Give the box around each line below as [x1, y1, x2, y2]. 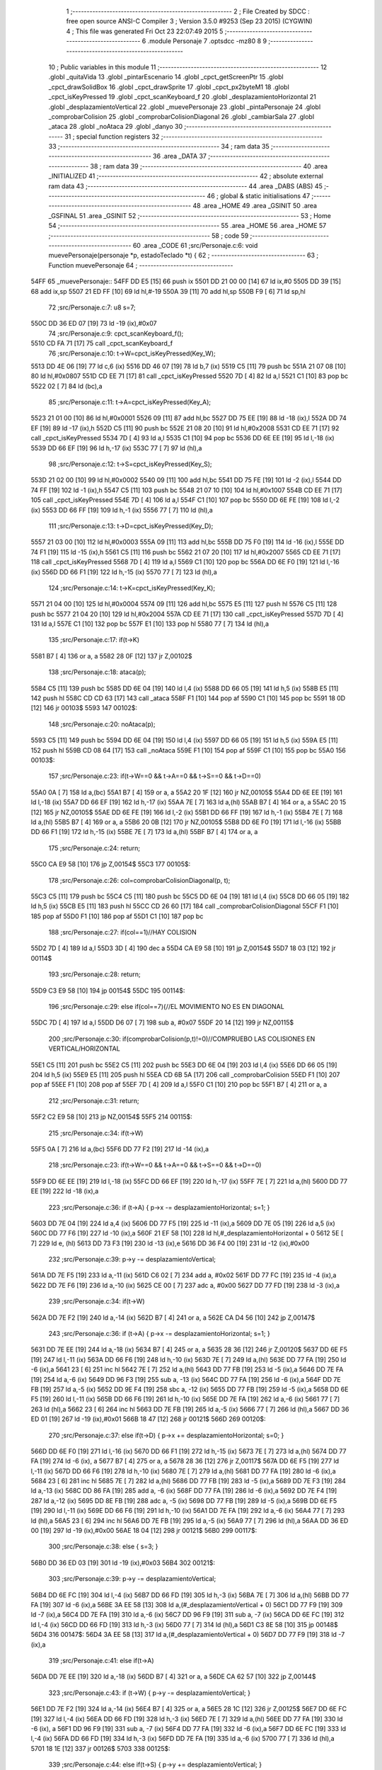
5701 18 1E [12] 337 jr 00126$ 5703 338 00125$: [30, 1744, 170, 1752]
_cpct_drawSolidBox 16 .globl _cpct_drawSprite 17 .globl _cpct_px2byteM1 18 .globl [48, 82, 289, 91]
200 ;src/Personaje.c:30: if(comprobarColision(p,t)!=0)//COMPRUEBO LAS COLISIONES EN [48, 1034, 316, 1043]
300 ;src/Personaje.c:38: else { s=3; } [48, 1542, 158, 1551]
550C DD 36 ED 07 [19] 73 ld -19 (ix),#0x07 [30, 319, 157, 328]
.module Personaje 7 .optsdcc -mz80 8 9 [147, 37, 267, 45]
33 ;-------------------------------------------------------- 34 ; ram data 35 [48, 142, 270, 151]
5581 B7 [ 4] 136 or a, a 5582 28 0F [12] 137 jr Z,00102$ [30, 651, 192, 660]
